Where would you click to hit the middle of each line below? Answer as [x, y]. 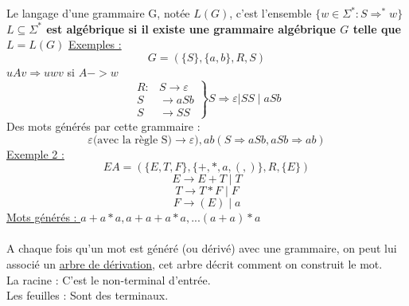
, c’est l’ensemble [271, 13]
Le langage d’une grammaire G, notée [98, 13]
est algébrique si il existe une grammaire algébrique [191, 28]
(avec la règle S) [132, 140]
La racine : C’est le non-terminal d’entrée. [109, 279]
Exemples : [95, 44]
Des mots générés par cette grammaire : [103, 126]
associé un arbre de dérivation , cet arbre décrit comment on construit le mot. [195, 263]
